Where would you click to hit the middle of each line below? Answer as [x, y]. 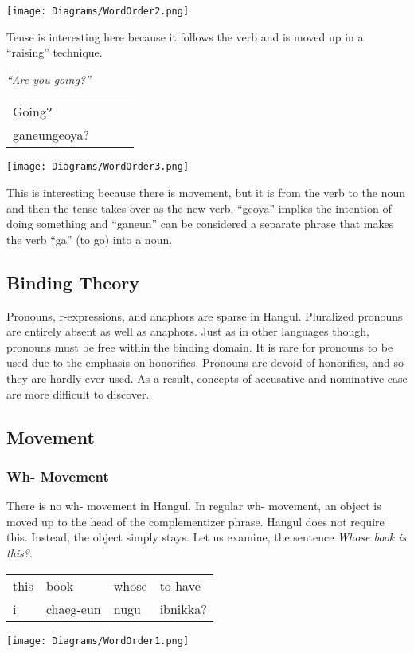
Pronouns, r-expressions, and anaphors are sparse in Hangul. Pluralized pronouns [205, 315]
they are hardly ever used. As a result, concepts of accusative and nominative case [207, 378]
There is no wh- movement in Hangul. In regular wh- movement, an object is [194, 506]
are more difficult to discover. [78, 393]
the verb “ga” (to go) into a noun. [90, 239]
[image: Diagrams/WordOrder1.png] [98, 641]
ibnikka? [183, 608]
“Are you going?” [49, 79]
